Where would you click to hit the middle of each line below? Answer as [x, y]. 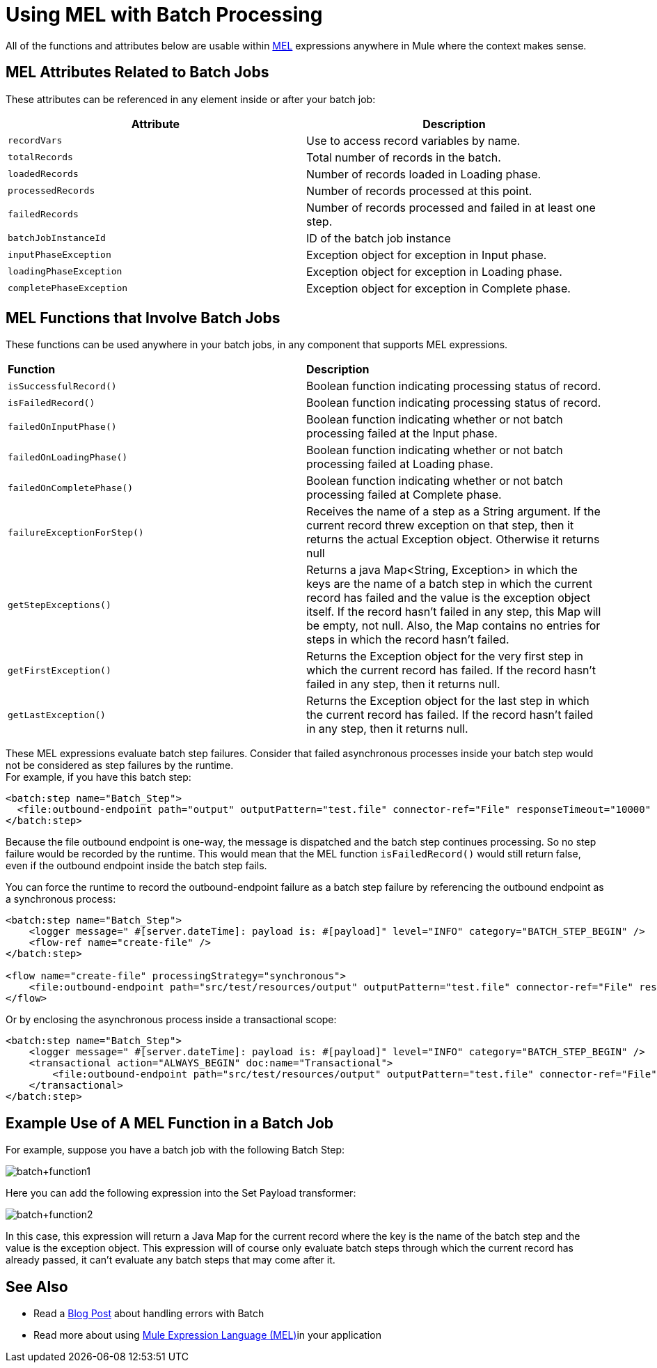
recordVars [35, 141]
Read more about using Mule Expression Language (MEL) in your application [207, 1335]
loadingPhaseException [65, 272]
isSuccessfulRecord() [62, 386]
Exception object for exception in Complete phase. [438, 288]
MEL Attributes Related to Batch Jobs [137, 72]
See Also [37, 1287]
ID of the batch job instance [379, 238]
